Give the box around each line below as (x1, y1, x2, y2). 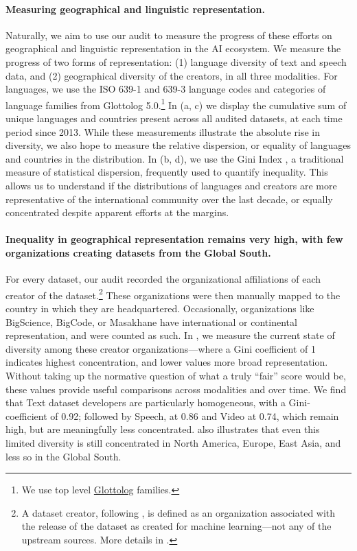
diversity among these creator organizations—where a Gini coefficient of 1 (5, 341, 316, 355)
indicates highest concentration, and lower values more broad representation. (5, 355, 328, 369)
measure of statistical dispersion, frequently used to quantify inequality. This (5, 165, 328, 179)
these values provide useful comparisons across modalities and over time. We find (5, 382, 347, 396)
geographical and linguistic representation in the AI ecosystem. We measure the (5, 41, 341, 56)
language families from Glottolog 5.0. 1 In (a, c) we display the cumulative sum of (5, 95, 347, 112)
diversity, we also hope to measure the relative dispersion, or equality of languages (5, 138, 352, 152)
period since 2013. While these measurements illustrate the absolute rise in (5, 124, 320, 139)
